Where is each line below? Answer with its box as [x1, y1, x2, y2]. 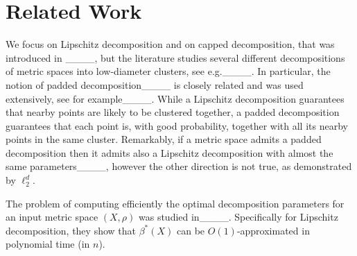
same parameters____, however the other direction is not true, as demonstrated [6, 159, 352, 173]
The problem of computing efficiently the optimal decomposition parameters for [6, 196, 345, 210]
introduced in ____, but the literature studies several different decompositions [6, 50, 345, 65]
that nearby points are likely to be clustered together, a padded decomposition [6, 105, 340, 119]
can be [177, 223, 205, 237]
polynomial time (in [6, 237, 90, 251]
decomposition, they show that [6, 223, 136, 237]
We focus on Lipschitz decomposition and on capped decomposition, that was [6, 37, 335, 51]
